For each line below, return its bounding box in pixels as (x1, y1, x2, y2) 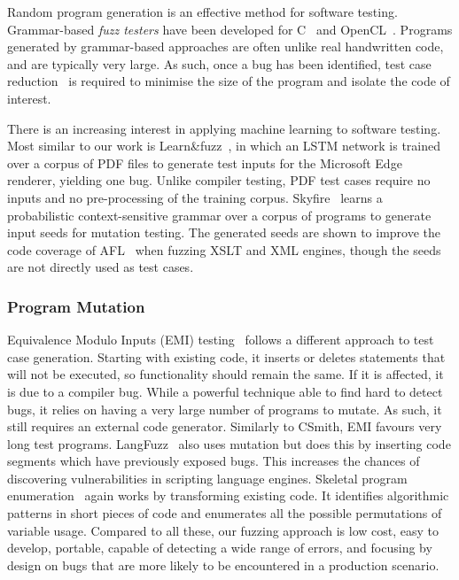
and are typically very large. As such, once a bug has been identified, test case (7, 54, 432, 73)
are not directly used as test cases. (7, 258, 194, 276)
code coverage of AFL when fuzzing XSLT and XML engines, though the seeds (7, 240, 441, 259)
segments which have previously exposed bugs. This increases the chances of (7, 452, 420, 470)
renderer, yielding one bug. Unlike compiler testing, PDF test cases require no (7, 171, 431, 189)
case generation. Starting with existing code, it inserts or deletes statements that (7, 347, 446, 366)
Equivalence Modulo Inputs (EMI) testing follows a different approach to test (7, 330, 434, 349)
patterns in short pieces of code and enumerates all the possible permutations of (7, 504, 442, 522)
